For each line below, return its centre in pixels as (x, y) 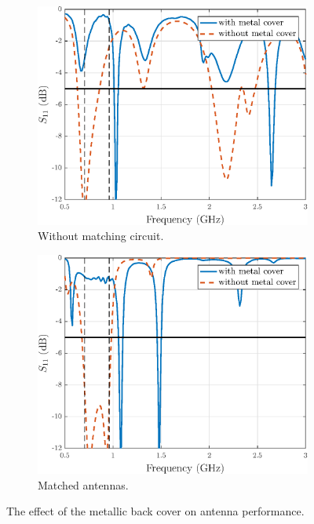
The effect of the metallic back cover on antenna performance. (155, 511)
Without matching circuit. (101, 236)
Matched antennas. (83, 484)
